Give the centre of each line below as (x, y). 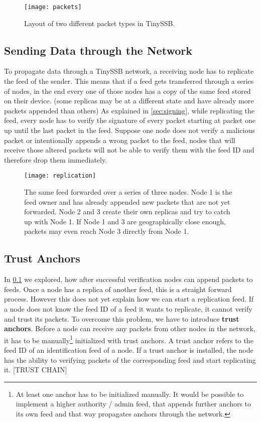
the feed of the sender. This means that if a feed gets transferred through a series (129, 81)
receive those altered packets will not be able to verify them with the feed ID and (129, 150)
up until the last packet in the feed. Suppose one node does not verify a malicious (129, 130)
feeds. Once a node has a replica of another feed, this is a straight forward (118, 289)
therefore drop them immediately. (56, 159)
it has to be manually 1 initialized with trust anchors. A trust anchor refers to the (129, 339)
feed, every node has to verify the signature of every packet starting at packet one (130, 120)
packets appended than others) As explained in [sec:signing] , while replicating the (129, 110)
